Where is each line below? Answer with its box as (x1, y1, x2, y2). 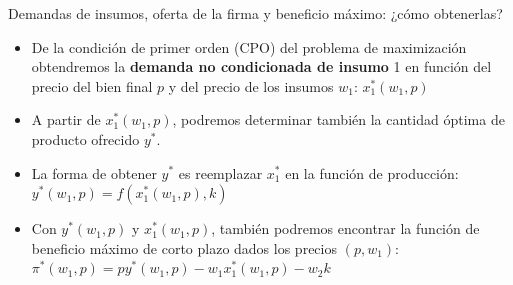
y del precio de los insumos (168, 75, 334, 96)
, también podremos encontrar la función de (211, 218, 480, 239)
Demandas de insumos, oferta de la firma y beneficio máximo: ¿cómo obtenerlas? (8, 3, 503, 23)
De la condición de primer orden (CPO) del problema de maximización (31, 36, 467, 57)
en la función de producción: (285, 162, 459, 183)
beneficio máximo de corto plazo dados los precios (31, 237, 337, 258)
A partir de (31, 109, 101, 130)
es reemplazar (178, 162, 263, 183)
